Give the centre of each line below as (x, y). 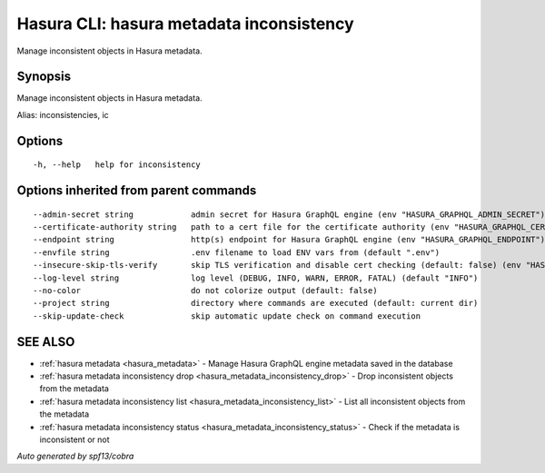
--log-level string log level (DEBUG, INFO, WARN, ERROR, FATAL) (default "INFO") (256, 278)
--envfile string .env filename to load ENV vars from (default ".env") (237, 252)
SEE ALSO (46, 342)
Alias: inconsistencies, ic (63, 114)
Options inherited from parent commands (137, 191)
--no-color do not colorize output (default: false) (205, 291)
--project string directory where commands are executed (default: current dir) (256, 303)
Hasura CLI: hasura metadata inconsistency (185, 24)
